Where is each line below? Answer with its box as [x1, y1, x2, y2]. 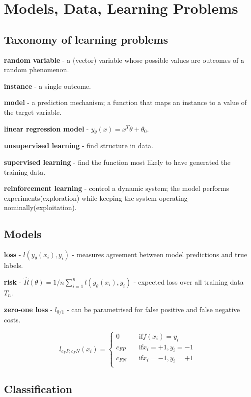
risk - [4, 276, 22, 287]
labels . [4, 260, 23, 270]
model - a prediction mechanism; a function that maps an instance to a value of [4, 97, 247, 107]
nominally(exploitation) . [4, 202, 77, 212]
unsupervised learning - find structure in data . [4, 140, 153, 151]
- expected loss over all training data [133, 276, 244, 287]
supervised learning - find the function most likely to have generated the [4, 157, 231, 167]
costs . [4, 314, 21, 324]
